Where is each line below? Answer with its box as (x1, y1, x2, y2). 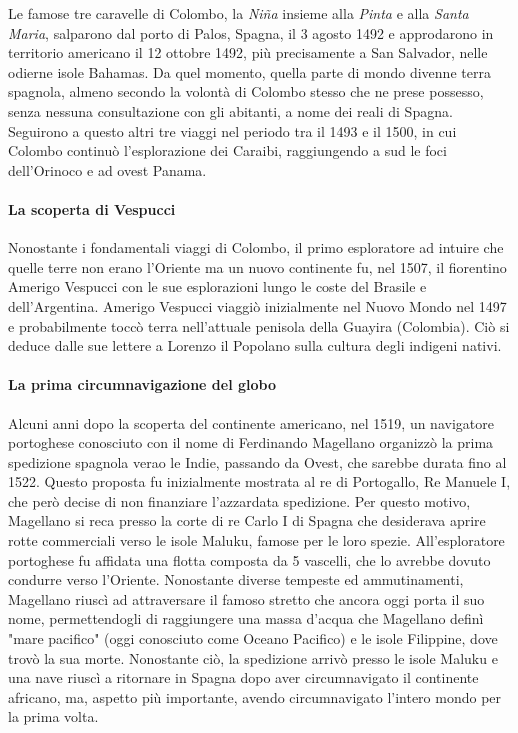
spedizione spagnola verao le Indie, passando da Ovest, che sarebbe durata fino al (8, 451, 507, 472)
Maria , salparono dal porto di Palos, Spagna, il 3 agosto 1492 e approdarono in (8, 22, 494, 43)
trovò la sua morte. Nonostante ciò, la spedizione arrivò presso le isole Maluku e (8, 647, 498, 668)
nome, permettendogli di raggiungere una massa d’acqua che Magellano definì (8, 608, 484, 629)
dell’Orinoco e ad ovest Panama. (8, 159, 207, 180)
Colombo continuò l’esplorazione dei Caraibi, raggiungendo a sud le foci (8, 140, 447, 161)
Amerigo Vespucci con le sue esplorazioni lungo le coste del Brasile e (8, 276, 427, 297)
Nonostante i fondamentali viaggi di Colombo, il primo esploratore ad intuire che (8, 237, 504, 258)
